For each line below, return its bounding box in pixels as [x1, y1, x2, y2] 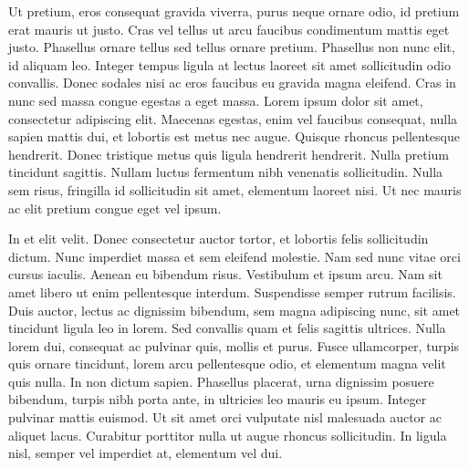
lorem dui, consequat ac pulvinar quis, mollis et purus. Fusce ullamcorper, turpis [8, 336, 460, 355]
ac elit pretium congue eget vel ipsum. [8, 198, 222, 217]
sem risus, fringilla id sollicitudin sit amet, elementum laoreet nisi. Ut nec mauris [8, 180, 462, 199]
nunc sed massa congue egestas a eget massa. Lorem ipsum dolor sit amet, [8, 90, 423, 109]
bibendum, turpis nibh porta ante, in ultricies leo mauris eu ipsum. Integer [8, 390, 427, 409]
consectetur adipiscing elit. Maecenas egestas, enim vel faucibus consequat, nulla [8, 109, 458, 128]
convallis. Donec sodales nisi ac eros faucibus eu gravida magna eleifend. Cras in [8, 73, 456, 92]
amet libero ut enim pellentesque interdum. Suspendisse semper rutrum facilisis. [8, 282, 456, 301]
